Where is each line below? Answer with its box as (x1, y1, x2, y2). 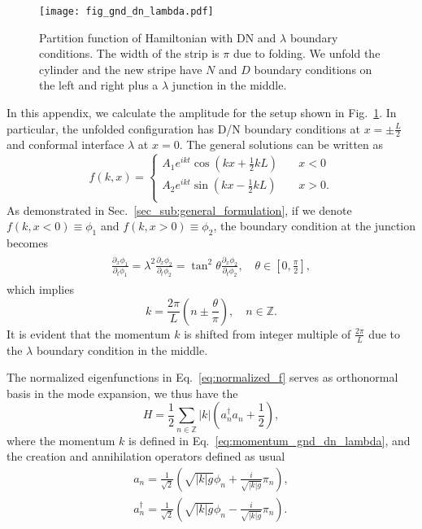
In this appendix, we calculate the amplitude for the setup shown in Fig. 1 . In (7, 104, 397, 121)
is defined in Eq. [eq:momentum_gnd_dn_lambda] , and (128, 431, 411, 448)
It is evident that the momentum (7, 325, 171, 342)
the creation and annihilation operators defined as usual (7, 448, 285, 465)
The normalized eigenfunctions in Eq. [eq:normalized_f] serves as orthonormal (7, 369, 398, 386)
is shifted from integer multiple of (184, 325, 351, 342)
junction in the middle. (172, 77, 287, 94)
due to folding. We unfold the (233, 45, 381, 62)
